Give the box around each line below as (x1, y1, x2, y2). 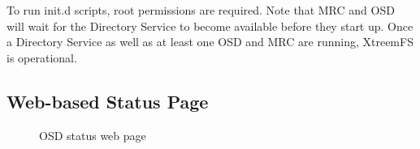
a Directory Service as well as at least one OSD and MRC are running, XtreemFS (6, 33, 414, 50)
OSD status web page (39, 126, 146, 143)
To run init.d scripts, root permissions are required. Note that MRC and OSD (6, 2, 395, 18)
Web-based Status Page (6, 88, 209, 113)
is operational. (6, 49, 77, 66)
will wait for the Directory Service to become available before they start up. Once (6, 17, 414, 34)
